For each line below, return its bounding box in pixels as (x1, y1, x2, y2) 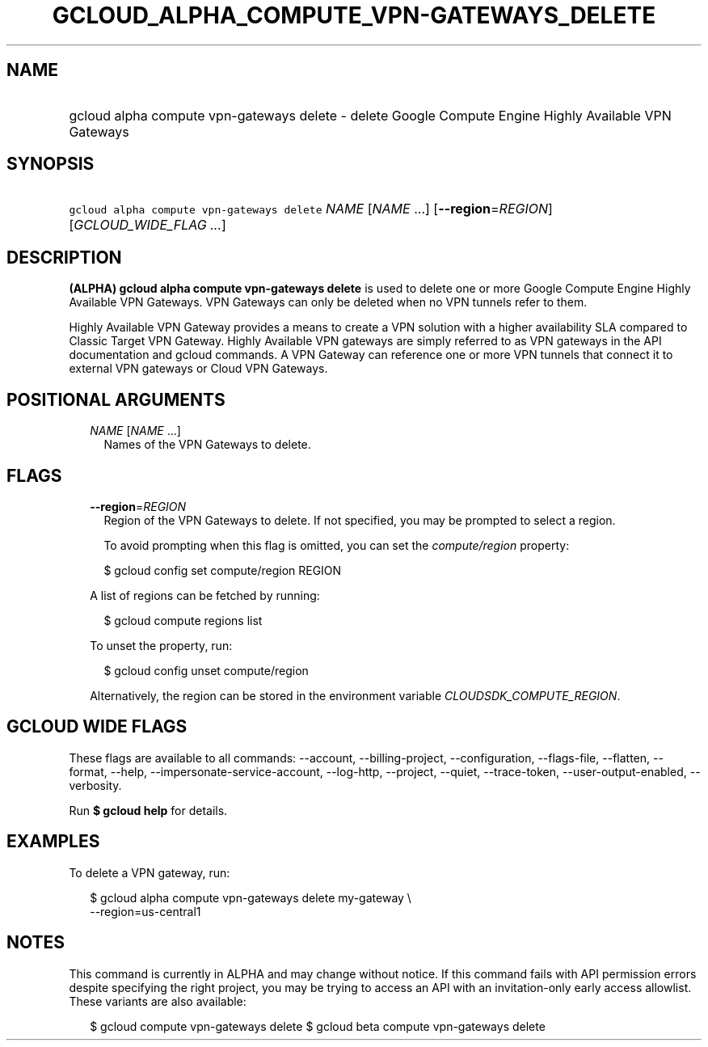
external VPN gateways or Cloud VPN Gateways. (69, 361, 328, 376)
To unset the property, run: (90, 638, 233, 652)
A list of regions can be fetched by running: (90, 588, 320, 602)
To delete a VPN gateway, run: (69, 865, 230, 880)
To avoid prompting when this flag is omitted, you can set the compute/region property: (103, 538, 570, 552)
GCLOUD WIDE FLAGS (6, 716, 188, 737)
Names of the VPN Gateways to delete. (103, 437, 311, 452)
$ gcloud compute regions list (103, 613, 263, 627)
